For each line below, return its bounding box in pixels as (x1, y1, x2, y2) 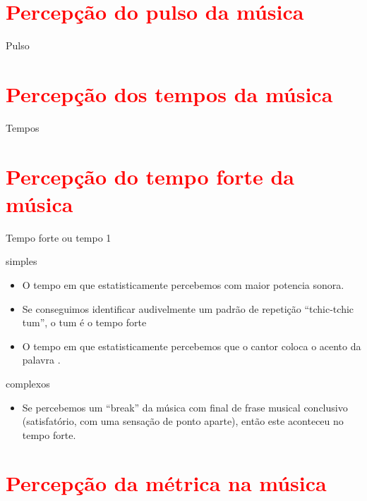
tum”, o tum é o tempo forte (22, 315, 147, 330)
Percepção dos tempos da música (6, 79, 333, 108)
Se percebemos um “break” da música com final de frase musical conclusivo (22, 400, 348, 414)
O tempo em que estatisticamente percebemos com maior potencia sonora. (22, 277, 344, 292)
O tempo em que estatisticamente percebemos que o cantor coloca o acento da (22, 338, 361, 353)
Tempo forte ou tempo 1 (6, 230, 112, 245)
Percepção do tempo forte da (6, 161, 294, 190)
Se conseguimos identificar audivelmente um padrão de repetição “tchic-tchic (22, 301, 354, 316)
